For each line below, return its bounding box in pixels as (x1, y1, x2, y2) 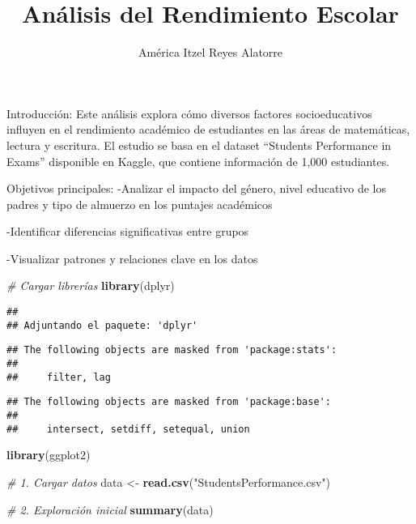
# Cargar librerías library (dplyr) (6, 277, 175, 294)
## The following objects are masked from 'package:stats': (6, 344, 337, 356)
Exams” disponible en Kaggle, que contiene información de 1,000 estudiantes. (6, 152, 390, 169)
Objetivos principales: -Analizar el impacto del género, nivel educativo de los (6, 180, 386, 197)
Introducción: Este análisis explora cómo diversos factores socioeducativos (6, 104, 372, 121)
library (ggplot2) (6, 446, 91, 463)
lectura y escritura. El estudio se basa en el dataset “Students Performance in (6, 136, 392, 153)
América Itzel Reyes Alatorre (138, 44, 283, 61)
